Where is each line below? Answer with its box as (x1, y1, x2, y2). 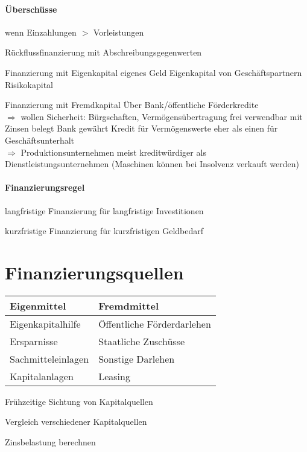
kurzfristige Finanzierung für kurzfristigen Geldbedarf (5, 224, 204, 237)
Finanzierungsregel (5, 181, 85, 194)
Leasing (98, 369, 130, 383)
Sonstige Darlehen (98, 351, 175, 366)
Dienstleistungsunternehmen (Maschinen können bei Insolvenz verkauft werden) (5, 158, 299, 170)
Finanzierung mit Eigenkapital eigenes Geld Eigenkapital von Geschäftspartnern (5, 66, 302, 78)
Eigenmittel (10, 298, 66, 313)
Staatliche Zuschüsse (98, 334, 185, 348)
